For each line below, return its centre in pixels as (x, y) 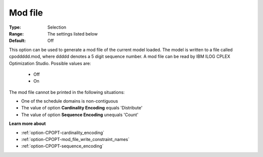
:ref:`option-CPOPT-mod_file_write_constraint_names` (75, 140)
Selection (57, 27)
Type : (15, 27)
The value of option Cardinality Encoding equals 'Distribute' (82, 108)
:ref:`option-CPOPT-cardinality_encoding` (63, 132)
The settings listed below (73, 34)
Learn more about (28, 123)
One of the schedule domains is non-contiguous (70, 101)
